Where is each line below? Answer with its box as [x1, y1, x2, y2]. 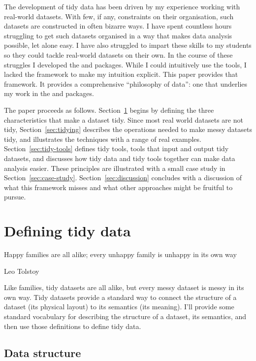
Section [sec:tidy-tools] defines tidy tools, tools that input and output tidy [4, 143, 229, 154]
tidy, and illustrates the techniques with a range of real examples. [4, 133, 201, 144]
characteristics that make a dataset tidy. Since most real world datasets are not [4, 114, 243, 125]
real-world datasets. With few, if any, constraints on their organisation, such [4, 11, 234, 21]
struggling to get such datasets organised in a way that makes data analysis [4, 30, 232, 40]
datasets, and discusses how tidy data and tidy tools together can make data [4, 153, 235, 163]
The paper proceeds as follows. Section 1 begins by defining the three [4, 104, 214, 115]
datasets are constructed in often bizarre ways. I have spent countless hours [4, 21, 232, 31]
